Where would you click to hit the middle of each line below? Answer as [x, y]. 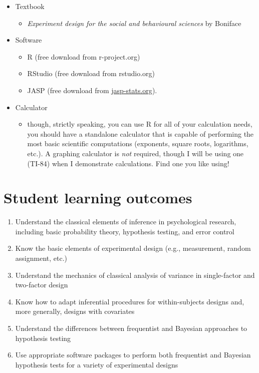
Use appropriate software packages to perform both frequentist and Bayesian [133, 355]
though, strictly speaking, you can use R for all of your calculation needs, [140, 124]
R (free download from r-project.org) [84, 56]
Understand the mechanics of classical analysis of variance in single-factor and [135, 275]
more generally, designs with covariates [75, 311]
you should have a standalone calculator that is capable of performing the [141, 133]
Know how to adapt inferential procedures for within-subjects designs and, [130, 301]
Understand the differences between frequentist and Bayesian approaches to [131, 328]
